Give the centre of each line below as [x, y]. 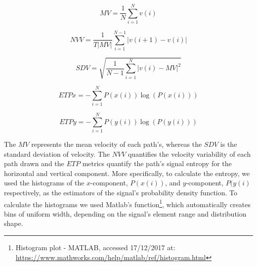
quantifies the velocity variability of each [189, 154]
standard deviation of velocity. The [57, 154]
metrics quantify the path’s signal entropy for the [157, 163]
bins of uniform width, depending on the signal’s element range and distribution [125, 213]
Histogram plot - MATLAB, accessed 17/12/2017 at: [95, 247]
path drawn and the [34, 163]
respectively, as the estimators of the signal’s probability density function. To [121, 193]
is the [229, 144]
